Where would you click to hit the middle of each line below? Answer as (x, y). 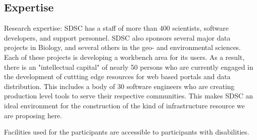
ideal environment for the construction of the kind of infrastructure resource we (125, 105)
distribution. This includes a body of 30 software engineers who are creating (119, 86)
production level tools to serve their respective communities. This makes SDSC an (128, 96)
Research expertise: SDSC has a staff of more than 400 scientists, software (116, 28)
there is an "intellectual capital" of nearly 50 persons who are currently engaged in (129, 67)
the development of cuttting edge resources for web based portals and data (117, 76)
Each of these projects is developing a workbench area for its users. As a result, (124, 57)
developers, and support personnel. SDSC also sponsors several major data (117, 37)
